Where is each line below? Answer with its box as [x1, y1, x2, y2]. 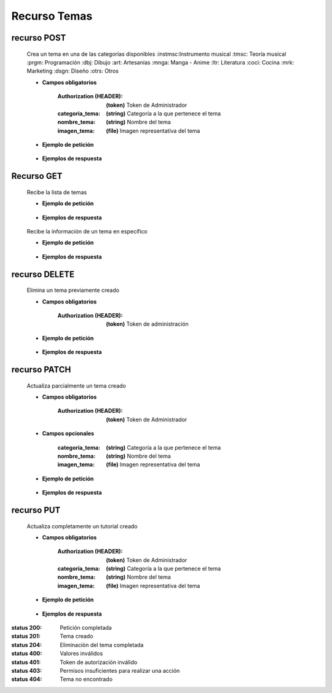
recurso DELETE [11, 269, 75, 280]
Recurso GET [11, 171, 63, 181]
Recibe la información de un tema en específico [26, 228, 148, 235]
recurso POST [11, 33, 66, 43]
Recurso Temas [11, 9, 93, 23]
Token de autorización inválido [60, 658, 138, 666]
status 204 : [11, 641, 42, 648]
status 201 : [11, 633, 41, 640]
